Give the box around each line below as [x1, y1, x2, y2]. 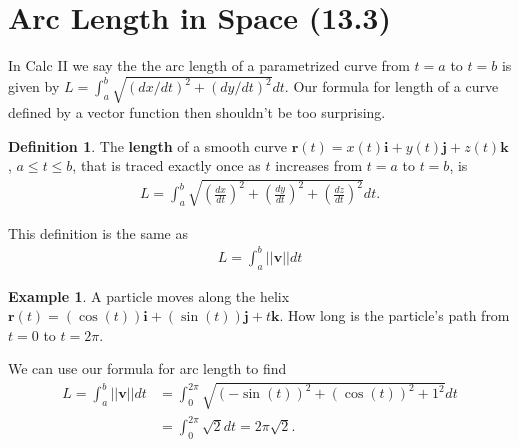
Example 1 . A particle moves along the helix [8, 285, 290, 306]
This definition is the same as [8, 222, 188, 243]
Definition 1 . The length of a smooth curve [8, 135, 288, 156]
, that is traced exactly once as [72, 155, 261, 176]
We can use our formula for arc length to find [8, 358, 287, 379]
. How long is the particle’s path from [279, 305, 510, 326]
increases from [275, 155, 363, 176]
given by [8, 76, 60, 96]
